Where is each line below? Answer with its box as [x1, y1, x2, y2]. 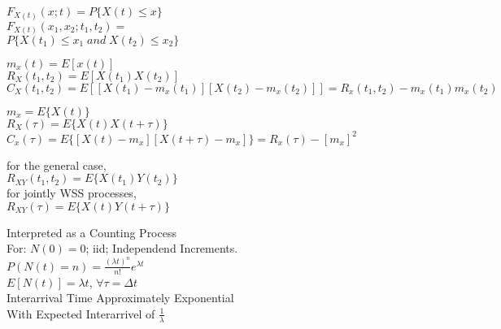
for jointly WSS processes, [7, 184, 137, 201]
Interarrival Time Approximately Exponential [7, 289, 234, 306]
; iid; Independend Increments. [85, 240, 238, 257]
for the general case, [7, 156, 107, 173]
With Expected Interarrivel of [7, 305, 155, 322]
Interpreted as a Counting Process [7, 223, 176, 240]
